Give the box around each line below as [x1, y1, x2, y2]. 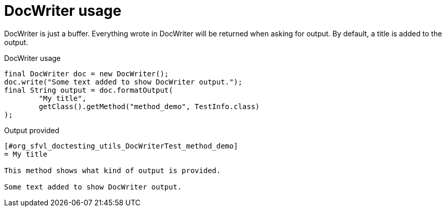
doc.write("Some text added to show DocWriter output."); [4, 77, 243, 86]
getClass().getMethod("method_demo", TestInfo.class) [39, 102, 260, 111]
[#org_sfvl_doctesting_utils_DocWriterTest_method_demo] [4, 141, 238, 150]
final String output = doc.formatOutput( [4, 86, 173, 94]
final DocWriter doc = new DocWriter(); [4, 69, 169, 78]
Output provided [4, 125, 60, 135]
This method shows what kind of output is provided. [4, 166, 221, 175]
